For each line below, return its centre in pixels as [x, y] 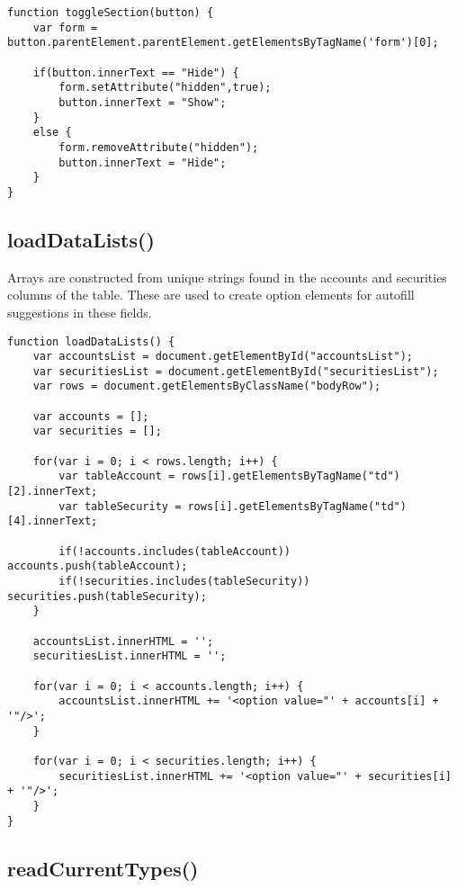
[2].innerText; [53, 492]
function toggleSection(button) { [111, 13]
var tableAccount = [117, 476]
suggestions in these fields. [80, 312]
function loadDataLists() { [91, 341]
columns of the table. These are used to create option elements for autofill [211, 295]
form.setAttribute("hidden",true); [165, 88]
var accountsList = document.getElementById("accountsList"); [223, 357]
